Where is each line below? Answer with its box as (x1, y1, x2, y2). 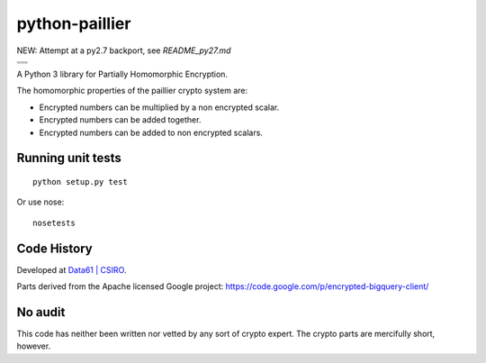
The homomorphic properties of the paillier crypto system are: (16, 86, 247, 96)
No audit (16, 304, 66, 320)
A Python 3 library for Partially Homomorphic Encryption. (16, 68, 229, 79)
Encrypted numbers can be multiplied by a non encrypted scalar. (39, 102, 280, 113)
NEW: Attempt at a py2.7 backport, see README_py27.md (16, 45, 231, 56)
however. (16, 340, 51, 351)
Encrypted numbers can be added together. (39, 114, 202, 125)
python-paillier (16, 14, 131, 33)
